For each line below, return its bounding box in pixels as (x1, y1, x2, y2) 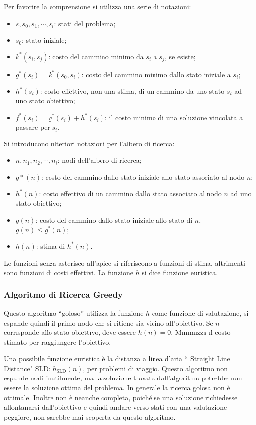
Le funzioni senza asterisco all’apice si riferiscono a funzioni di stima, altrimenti (4, 257, 245, 268)
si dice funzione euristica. (142, 267, 218, 278)
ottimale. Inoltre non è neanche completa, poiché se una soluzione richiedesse (4, 392, 238, 402)
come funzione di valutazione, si (152, 307, 249, 318)
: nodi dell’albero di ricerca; (57, 155, 142, 165)
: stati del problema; (54, 18, 116, 28)
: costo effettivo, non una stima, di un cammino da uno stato (40, 86, 225, 96)
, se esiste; (164, 51, 196, 61)
